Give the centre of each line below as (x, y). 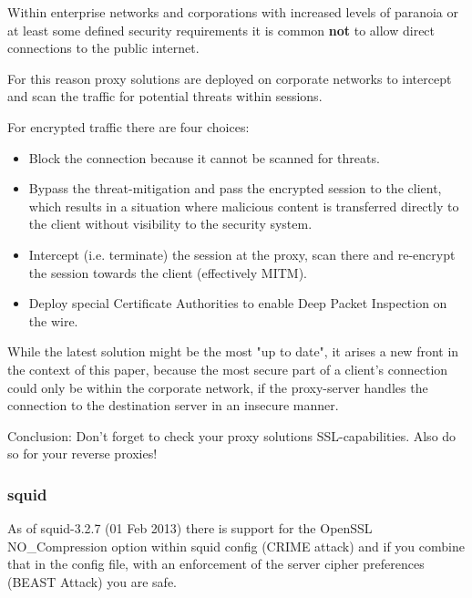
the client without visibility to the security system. (170, 224)
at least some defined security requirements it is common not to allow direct (221, 30)
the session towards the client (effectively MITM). (168, 272)
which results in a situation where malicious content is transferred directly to (244, 206)
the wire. (53, 320)
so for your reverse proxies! (82, 454)
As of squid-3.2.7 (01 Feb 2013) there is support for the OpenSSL (190, 528)
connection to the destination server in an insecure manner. (173, 405)
